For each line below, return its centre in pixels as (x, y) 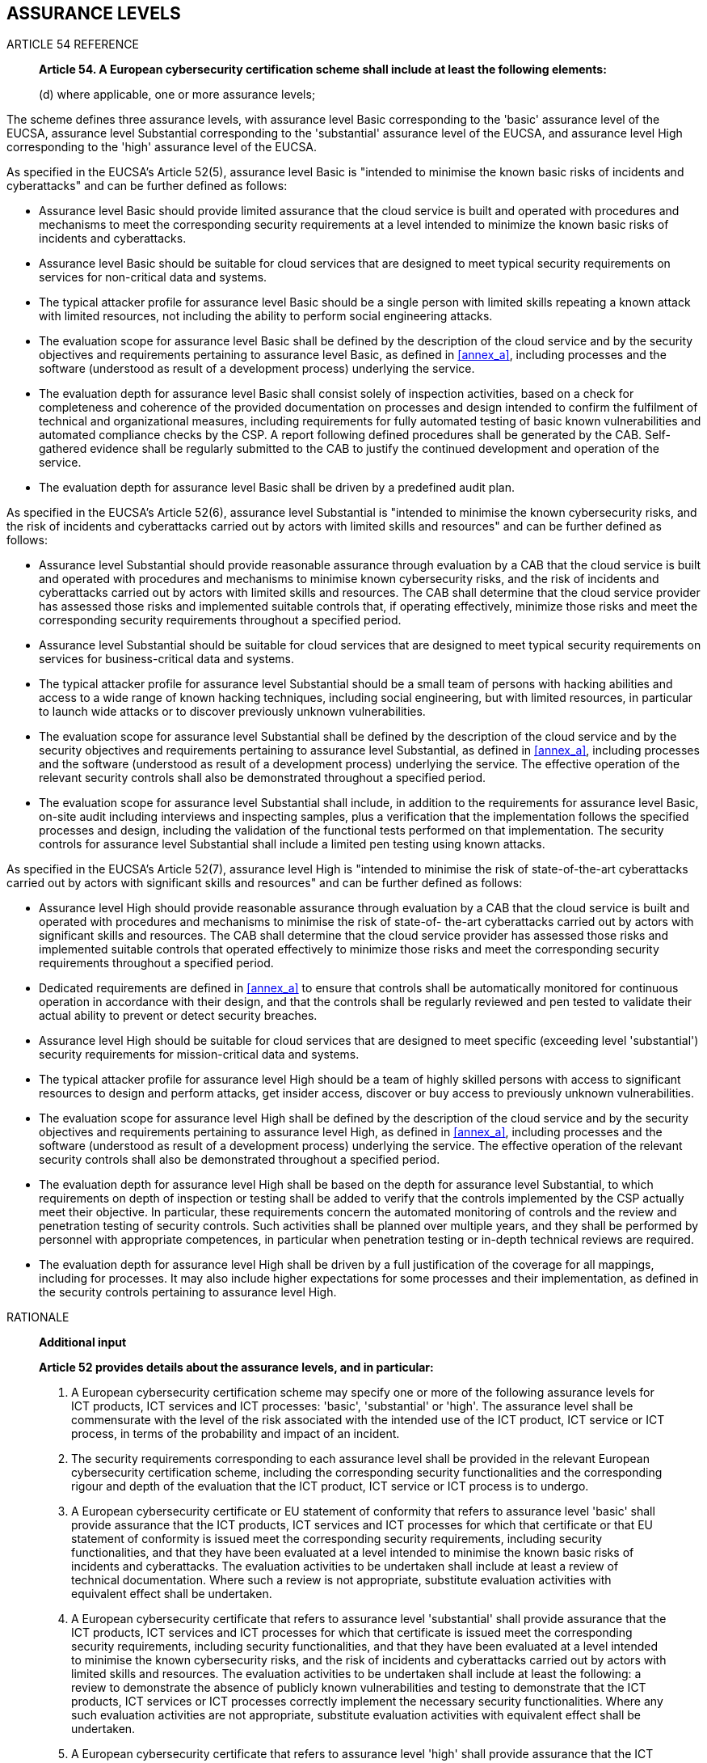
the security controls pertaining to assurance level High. (188, 1292)
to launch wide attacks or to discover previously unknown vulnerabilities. (232, 712)
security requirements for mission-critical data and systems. (199, 1055)
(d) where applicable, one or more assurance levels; (177, 95)
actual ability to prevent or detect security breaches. (178, 1016)
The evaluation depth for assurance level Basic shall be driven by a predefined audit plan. (277, 488)
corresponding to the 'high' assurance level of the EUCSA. (162, 147)
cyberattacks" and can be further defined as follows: (147, 186)
